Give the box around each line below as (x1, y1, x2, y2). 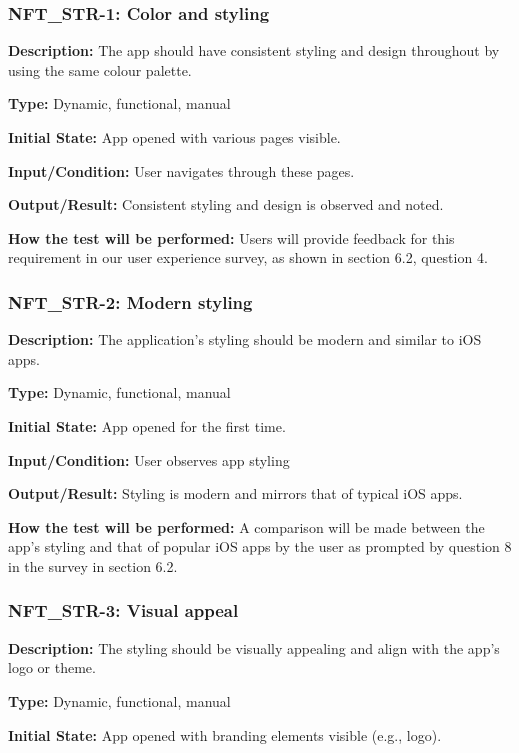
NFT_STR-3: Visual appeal (8, 598, 239, 623)
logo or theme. (8, 657, 96, 678)
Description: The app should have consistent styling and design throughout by (8, 40, 500, 61)
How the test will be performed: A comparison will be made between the (8, 516, 485, 537)
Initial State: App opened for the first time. (8, 415, 286, 436)
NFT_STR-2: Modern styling (8, 289, 253, 314)
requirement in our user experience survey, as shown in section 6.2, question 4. (8, 247, 488, 268)
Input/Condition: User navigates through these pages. (8, 160, 355, 181)
